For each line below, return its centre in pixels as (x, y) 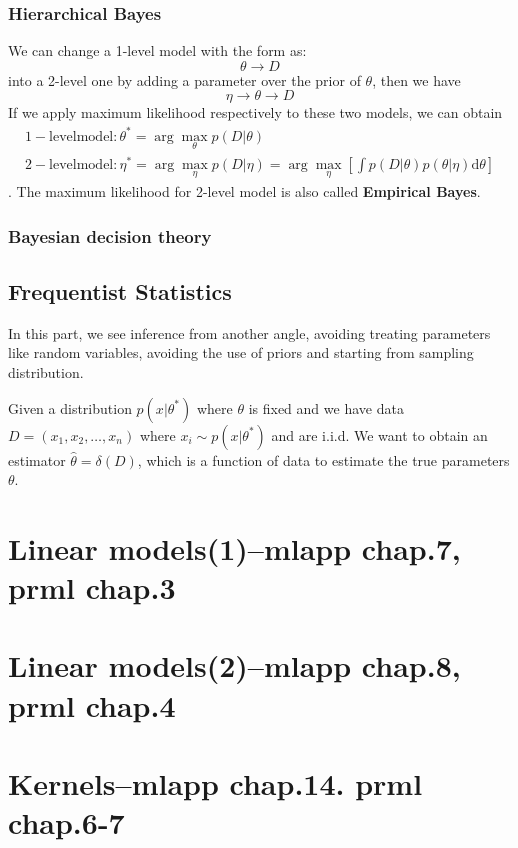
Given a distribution (70, 407)
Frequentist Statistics (120, 290)
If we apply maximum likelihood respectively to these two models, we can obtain (255, 112)
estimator (37, 459)
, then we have (416, 79)
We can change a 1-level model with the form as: (157, 50)
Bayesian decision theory (110, 235)
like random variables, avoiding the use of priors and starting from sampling (241, 352)
